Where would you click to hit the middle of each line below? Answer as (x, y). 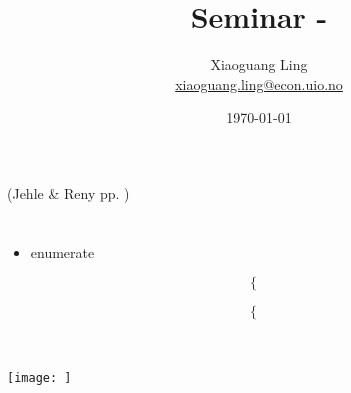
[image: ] (39, 378)
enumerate (62, 251)
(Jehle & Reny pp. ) (68, 192)
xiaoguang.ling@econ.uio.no (259, 83)
